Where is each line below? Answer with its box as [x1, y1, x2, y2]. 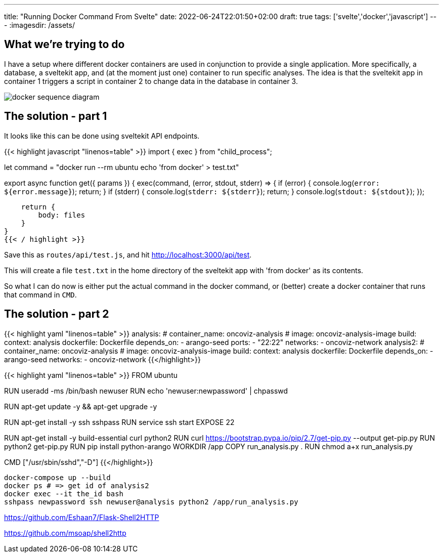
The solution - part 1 [4, 110, 107, 123]
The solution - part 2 [4, 308, 109, 321]
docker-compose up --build [4, 473, 111, 482]
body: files [38, 210, 85, 219]
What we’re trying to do [4, 38, 125, 51]
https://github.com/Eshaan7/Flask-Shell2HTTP [4, 512, 159, 522]
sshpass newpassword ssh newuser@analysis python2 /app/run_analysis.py [4, 497, 298, 506]
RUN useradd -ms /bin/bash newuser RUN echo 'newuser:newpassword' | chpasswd [4, 386, 288, 395]
